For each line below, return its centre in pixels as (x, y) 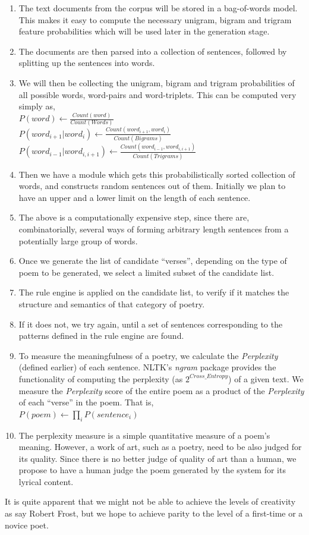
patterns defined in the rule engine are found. (101, 336)
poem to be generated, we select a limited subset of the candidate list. (146, 272)
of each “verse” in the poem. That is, (86, 402)
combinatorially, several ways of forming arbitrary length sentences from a (154, 229)
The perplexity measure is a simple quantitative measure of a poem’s (144, 435)
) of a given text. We (266, 378)
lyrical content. (46, 481)
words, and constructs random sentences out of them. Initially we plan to (152, 186)
